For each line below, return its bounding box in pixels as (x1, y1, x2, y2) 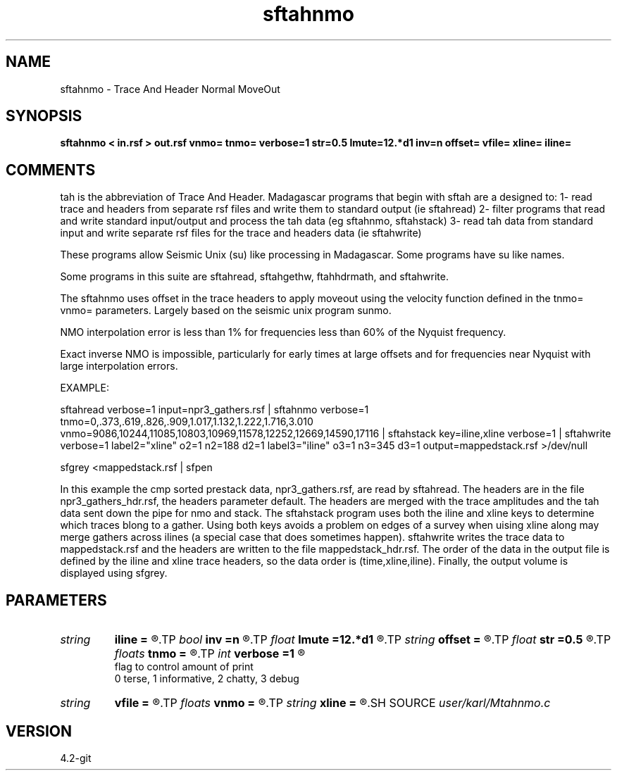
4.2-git (60, 751, 92, 764)
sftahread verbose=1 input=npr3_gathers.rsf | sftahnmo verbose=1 (60, 403, 369, 416)
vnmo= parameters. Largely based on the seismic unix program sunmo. (60, 304, 392, 317)
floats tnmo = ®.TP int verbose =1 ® (114, 646, 306, 661)
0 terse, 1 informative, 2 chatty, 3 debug (114, 672, 299, 685)
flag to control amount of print (114, 661, 254, 673)
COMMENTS (6, 161, 96, 179)
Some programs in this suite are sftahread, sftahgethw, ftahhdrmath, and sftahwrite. (60, 270, 449, 283)
